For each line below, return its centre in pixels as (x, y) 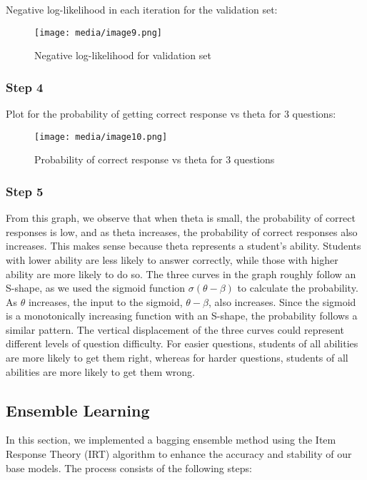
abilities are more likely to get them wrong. (101, 371)
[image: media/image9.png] (98, 32)
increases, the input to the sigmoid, (105, 301)
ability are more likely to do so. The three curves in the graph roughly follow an (181, 274)
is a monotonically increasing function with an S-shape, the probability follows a (182, 316)
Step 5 (25, 191)
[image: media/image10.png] (101, 137)
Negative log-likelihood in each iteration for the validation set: (142, 9)
